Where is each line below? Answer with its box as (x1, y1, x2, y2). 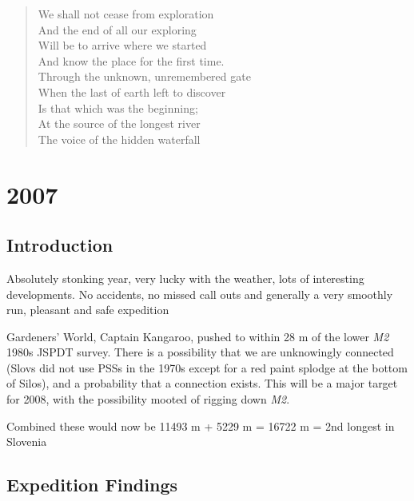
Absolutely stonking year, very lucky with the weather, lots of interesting (6, 269, 364, 286)
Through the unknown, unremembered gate (38, 68, 251, 85)
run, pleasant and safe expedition (6, 301, 169, 318)
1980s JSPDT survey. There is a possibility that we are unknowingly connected (6, 344, 394, 360)
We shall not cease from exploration (38, 6, 214, 22)
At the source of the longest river (38, 115, 201, 132)
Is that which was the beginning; (38, 99, 198, 116)
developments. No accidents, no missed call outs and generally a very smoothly (6, 285, 393, 302)
